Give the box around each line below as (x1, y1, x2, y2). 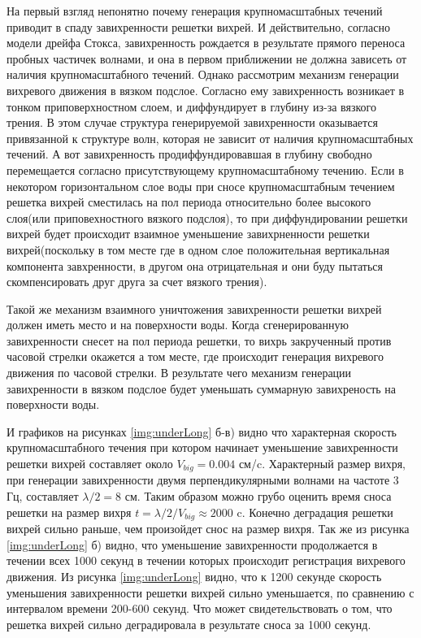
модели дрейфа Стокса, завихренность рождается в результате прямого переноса (7, 34, 406, 51)
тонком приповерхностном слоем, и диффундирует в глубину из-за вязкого (7, 98, 376, 115)
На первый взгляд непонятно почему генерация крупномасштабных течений (7, 2, 383, 19)
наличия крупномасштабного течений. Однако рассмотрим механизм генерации (7, 66, 399, 83)
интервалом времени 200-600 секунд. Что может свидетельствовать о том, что (7, 600, 393, 617)
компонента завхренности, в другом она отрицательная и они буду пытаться (7, 257, 383, 274)
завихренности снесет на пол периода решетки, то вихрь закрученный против (7, 332, 392, 349)
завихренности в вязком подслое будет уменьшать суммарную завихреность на (7, 380, 397, 397)
